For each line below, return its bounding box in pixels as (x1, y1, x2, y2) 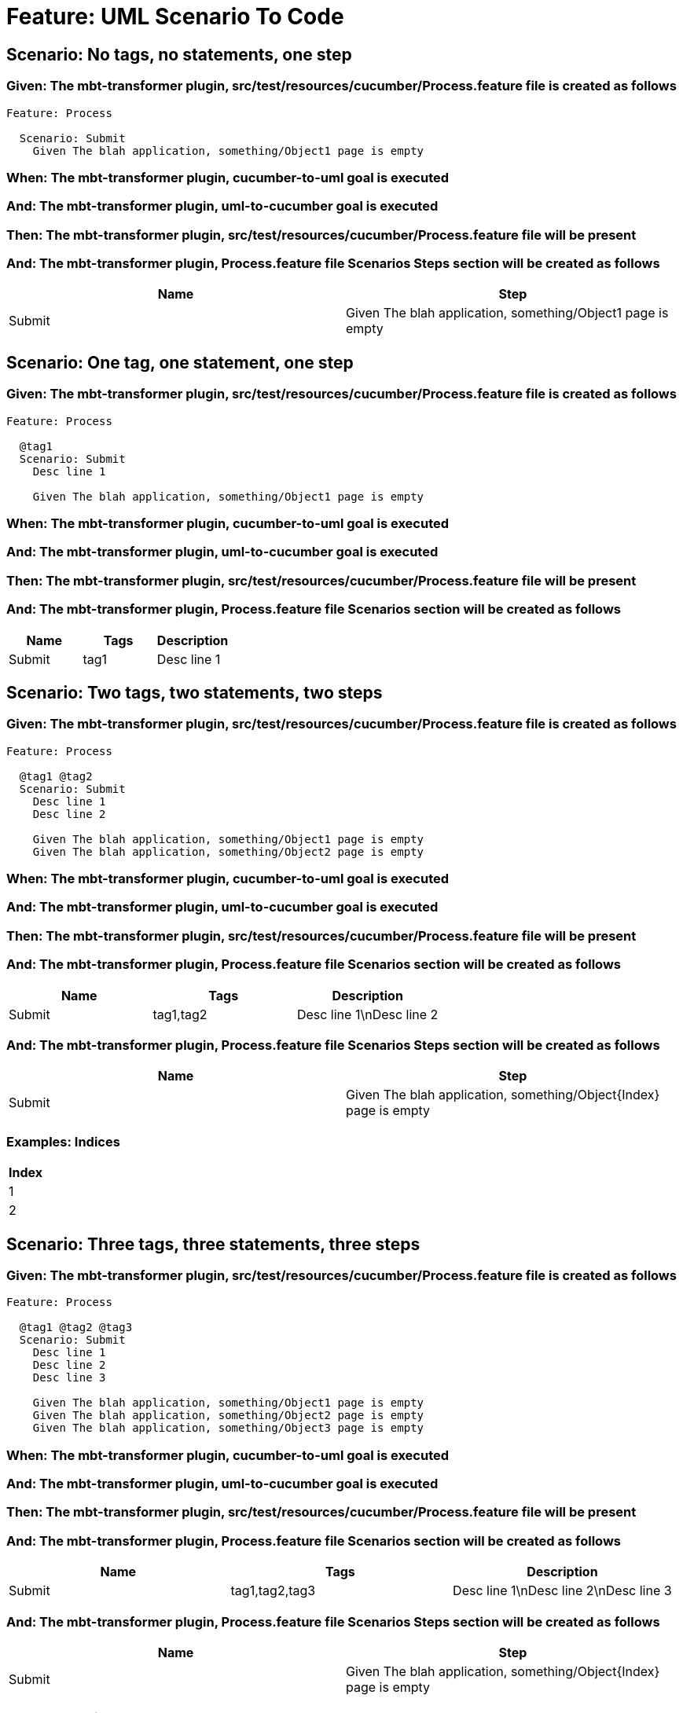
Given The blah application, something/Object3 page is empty (32, 1421, 424, 1435)
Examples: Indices (6, 1133, 120, 1150)
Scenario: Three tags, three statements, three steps (6, 1234, 420, 1254)
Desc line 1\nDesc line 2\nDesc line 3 (453, 1583, 672, 1599)
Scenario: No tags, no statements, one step (6, 44, 352, 64)
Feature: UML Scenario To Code (6, 3, 344, 30)
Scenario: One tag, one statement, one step (6, 352, 354, 372)
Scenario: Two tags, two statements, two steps (6, 682, 383, 702)
